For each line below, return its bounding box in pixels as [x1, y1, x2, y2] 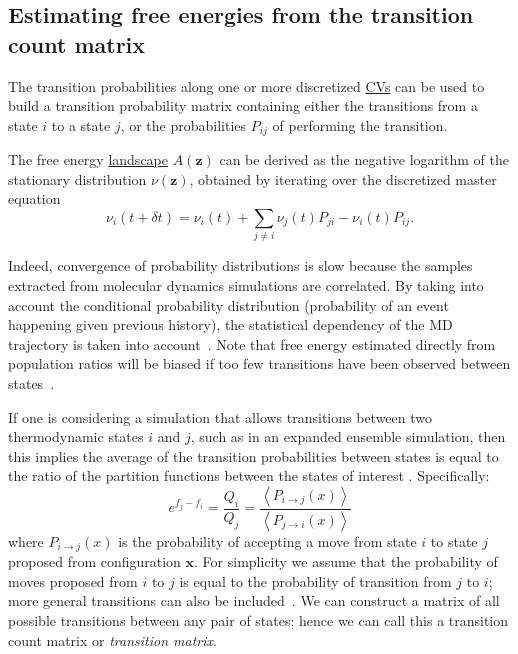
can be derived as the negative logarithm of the [219, 149, 509, 170]
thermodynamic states [8, 426, 144, 447]
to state [430, 530, 478, 551]
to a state [51, 114, 111, 135]
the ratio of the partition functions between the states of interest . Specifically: [8, 465, 490, 486]
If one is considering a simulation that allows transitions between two [8, 406, 433, 427]
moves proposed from [8, 570, 138, 591]
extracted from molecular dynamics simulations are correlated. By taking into [8, 274, 484, 295]
